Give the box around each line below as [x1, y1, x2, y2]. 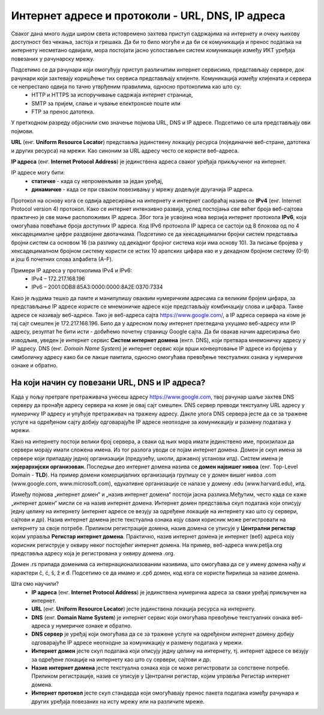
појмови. [11, 127, 34, 134]
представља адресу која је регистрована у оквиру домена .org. [11, 549, 175, 557]
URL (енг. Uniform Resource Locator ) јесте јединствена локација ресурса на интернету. [31, 605, 256, 612]
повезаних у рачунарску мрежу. [11, 55, 95, 62]
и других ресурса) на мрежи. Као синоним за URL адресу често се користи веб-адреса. [11, 147, 239, 154]
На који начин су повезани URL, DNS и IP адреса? [11, 377, 206, 387]
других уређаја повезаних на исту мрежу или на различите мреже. [31, 698, 205, 705]
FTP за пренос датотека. [31, 108, 95, 115]
